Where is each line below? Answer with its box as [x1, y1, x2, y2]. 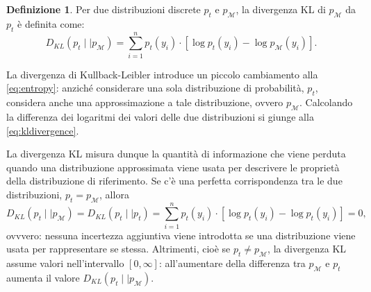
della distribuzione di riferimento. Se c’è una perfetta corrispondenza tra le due [6, 173, 343, 188]
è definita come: [17, 16, 85, 31]
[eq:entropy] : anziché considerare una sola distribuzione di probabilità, [6, 80, 304, 95]
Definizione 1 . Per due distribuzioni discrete [6, 2, 201, 16]
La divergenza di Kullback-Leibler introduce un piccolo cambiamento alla [6, 67, 318, 81]
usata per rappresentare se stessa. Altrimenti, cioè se [6, 241, 231, 256]
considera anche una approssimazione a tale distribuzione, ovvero [6, 95, 283, 110]
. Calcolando [299, 95, 353, 110]
